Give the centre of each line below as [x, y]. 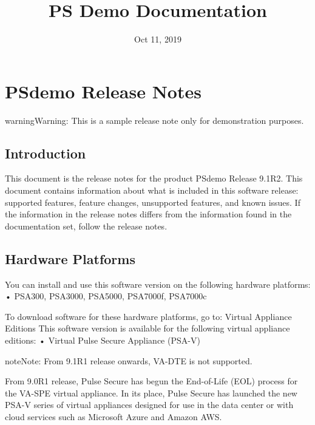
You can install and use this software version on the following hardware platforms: [158, 284]
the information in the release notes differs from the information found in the [148, 214]
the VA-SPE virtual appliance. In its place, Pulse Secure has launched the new [151, 393]
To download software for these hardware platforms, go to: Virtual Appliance [148, 316]
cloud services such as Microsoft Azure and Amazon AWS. [113, 416]
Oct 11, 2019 [158, 39]
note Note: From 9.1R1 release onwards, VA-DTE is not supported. [129, 360]
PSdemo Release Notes [103, 91]
